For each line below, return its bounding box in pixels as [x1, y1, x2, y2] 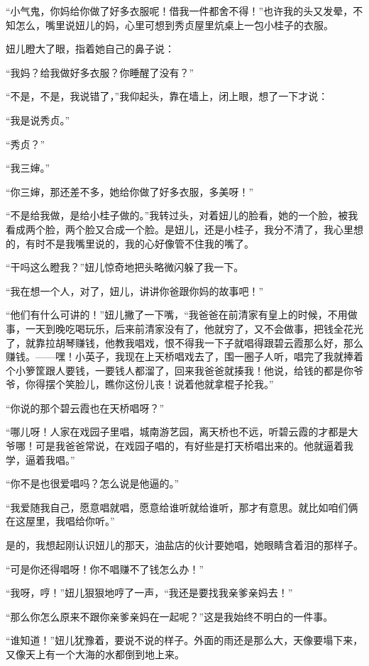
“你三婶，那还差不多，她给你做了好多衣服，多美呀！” [6, 184, 254, 199]
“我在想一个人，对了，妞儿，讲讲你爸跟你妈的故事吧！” [6, 283, 264, 298]
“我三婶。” [6, 160, 50, 175]
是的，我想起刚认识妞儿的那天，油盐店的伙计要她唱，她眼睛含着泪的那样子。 [6, 538, 363, 553]
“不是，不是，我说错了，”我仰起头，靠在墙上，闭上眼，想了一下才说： [6, 89, 329, 104]
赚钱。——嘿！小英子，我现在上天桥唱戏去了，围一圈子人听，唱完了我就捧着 [6, 349, 363, 364]
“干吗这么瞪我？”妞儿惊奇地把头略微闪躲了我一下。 [6, 260, 244, 274]
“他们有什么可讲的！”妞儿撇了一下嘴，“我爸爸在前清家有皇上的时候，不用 [6, 307, 348, 322]
